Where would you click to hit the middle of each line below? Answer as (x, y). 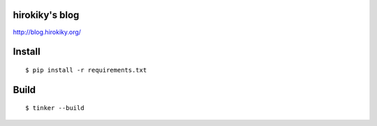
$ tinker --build (55, 108)
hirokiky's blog (46, 15)
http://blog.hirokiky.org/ (47, 32)
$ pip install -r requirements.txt (86, 70)
